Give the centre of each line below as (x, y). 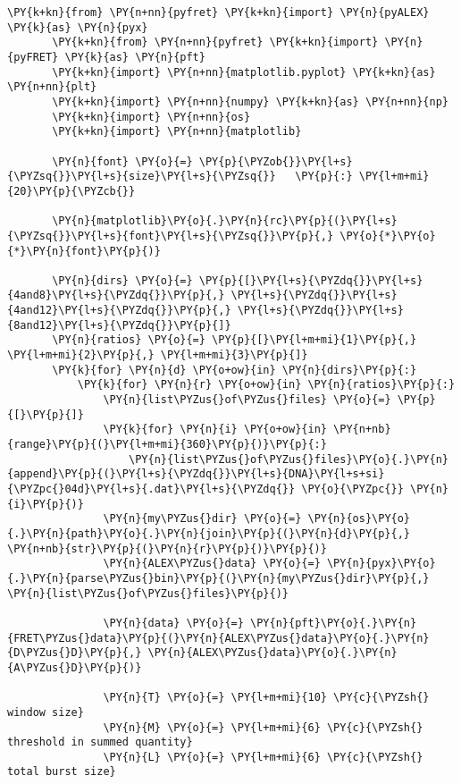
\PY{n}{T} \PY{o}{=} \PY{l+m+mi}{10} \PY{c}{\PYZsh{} (266, 698)
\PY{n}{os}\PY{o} (359, 519)
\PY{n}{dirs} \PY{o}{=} (122, 280)
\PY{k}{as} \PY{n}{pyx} (78, 27)
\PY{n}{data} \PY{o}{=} (173, 623)
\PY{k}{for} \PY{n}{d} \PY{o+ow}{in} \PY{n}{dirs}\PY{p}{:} (235, 370)
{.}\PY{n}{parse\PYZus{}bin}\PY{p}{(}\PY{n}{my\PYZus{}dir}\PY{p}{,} (218, 578)
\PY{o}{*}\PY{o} (388, 236)
